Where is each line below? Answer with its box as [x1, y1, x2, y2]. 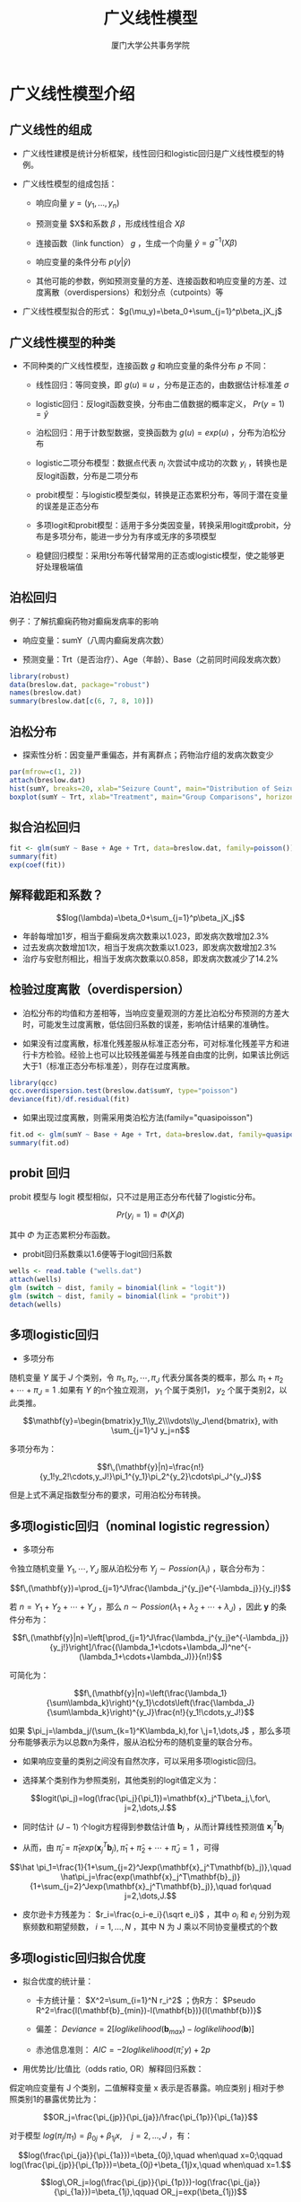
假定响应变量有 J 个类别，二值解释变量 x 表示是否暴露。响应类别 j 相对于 [9, 2082, 277, 2093]
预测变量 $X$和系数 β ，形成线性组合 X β [35, 217, 185, 229]
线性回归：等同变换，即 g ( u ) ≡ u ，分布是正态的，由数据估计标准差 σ [35, 379, 289, 391]
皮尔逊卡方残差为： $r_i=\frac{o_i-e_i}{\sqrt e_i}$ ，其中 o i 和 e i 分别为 [21, 1908, 283, 1922]
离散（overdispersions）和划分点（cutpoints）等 [43, 287, 224, 297]
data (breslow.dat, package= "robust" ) [9, 680, 150, 689]
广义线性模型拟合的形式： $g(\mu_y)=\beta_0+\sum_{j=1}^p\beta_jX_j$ [21, 306, 283, 317]
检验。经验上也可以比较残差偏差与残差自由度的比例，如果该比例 [46, 1048, 282, 1060]
